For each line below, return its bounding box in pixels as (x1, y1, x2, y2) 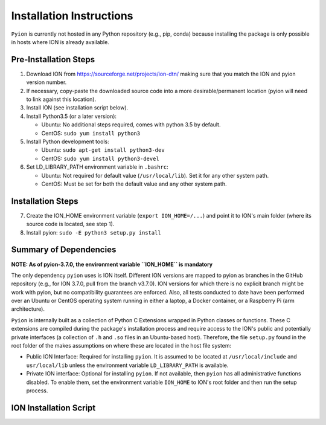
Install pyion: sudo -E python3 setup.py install (26, 229, 161, 236)
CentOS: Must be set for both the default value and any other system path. (41, 180, 227, 187)
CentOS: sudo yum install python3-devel (41, 155, 159, 162)
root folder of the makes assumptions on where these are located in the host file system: (11, 342, 232, 349)
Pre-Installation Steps (11, 54, 95, 65)
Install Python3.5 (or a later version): (26, 112, 117, 120)
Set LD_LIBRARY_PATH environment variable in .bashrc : (26, 163, 168, 170)
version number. (26, 79, 67, 86)
